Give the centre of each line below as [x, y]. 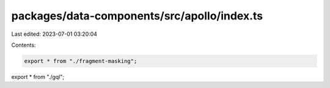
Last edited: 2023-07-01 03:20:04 [54, 34]
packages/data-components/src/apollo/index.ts [137, 16]
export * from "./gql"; [38, 76]
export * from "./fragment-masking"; [81, 61]
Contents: [24, 45]
